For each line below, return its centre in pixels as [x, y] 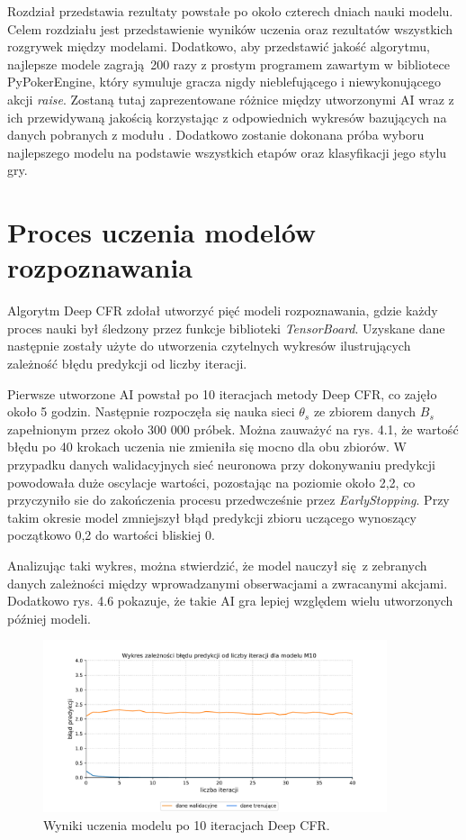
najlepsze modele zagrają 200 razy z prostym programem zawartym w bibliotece [229, 64]
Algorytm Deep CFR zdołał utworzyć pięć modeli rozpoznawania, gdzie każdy [223, 310]
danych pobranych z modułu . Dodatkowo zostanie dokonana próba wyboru [216, 135]
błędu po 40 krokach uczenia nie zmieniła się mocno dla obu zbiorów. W [207, 447]
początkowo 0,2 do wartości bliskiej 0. [111, 535]
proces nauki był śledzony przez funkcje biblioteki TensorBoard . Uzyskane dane [226, 328]
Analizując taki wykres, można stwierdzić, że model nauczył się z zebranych [217, 565]
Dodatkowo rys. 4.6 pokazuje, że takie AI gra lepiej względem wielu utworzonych [230, 601]
